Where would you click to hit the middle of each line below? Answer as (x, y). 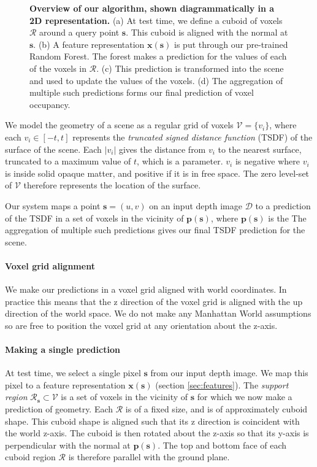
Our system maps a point (53, 205)
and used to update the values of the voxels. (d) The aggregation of (156, 80)
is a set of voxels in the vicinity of (124, 397)
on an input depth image (196, 205)
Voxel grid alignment (50, 265)
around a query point (79, 32)
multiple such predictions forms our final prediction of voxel (142, 92)
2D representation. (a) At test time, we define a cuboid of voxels (156, 20)
